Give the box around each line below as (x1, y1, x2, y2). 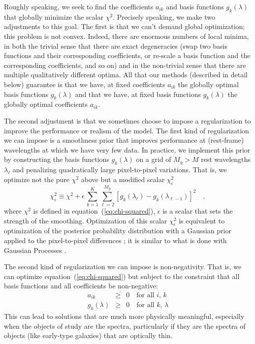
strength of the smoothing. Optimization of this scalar (4, 215, 167, 225)
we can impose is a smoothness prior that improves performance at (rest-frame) (4, 135, 244, 145)
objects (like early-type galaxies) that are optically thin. (4, 330, 173, 341)
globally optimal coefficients (4, 99, 88, 109)
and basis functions (166, 1, 224, 11)
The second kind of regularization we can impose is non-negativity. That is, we (4, 261, 242, 272)
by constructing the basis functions (4, 154, 109, 164)
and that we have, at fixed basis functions (75, 89, 201, 99)
